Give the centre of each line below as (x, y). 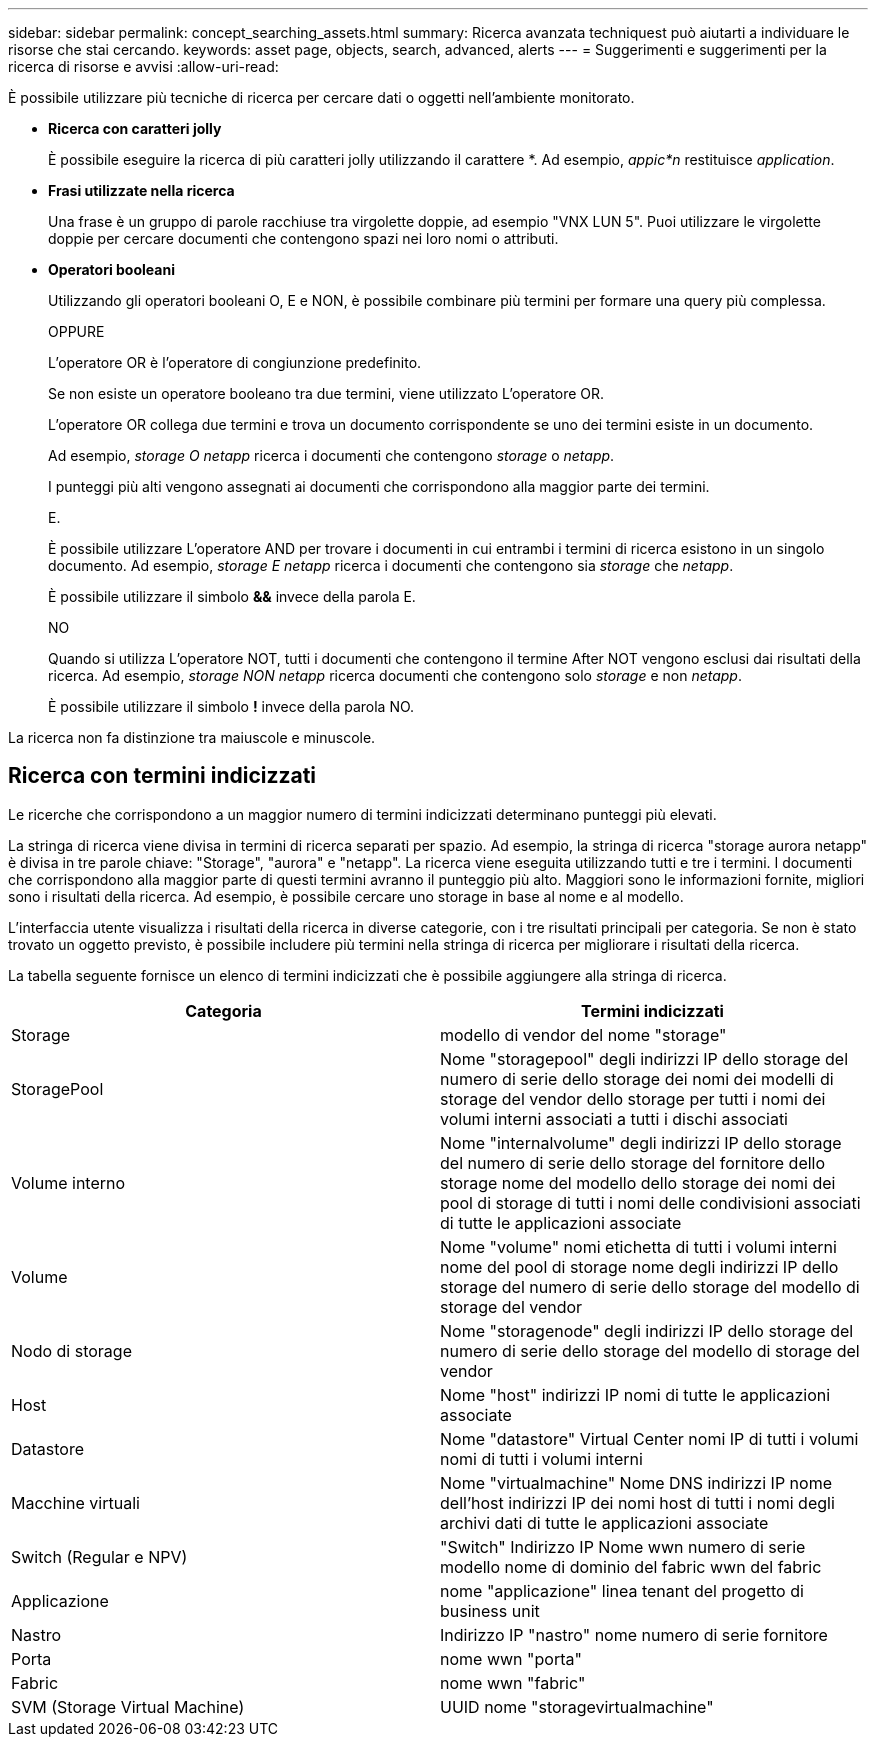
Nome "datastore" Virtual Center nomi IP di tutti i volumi (649, 1438)
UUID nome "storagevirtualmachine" (577, 1706)
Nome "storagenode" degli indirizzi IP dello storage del (647, 1330)
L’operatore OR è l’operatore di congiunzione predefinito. (235, 362)
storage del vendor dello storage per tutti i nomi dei (633, 1098)
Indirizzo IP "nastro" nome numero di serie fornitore (634, 1634)
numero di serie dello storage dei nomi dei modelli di (637, 1078)
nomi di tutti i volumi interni (541, 1458)
